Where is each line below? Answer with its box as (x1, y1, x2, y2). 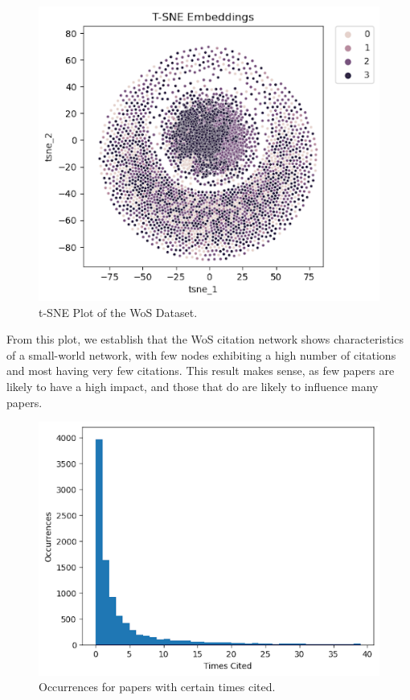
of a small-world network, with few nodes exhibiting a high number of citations (6, 346, 396, 363)
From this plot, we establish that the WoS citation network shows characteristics (6, 331, 404, 348)
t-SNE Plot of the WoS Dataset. (39, 303, 198, 320)
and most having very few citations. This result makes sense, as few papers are (6, 362, 395, 379)
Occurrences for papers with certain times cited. (39, 678, 276, 695)
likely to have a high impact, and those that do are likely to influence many (6, 378, 379, 394)
